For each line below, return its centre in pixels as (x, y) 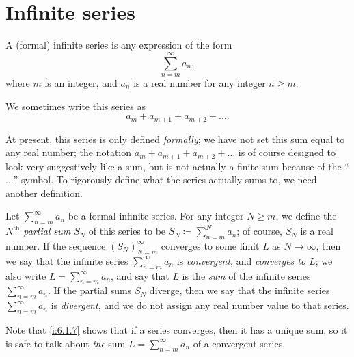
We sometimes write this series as (76, 106)
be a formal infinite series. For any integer (156, 216)
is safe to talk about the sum (66, 343)
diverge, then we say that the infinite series (240, 290)
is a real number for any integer (200, 82)
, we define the (306, 216)
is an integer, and (81, 82)
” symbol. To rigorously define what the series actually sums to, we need (165, 180)
